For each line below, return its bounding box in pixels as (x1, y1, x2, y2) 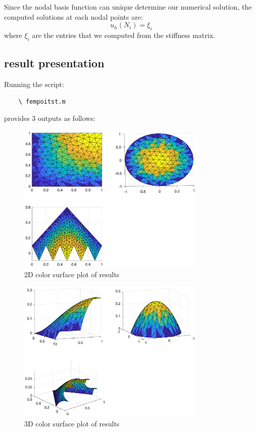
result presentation (4, 55, 105, 71)
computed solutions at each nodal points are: (4, 11, 143, 22)
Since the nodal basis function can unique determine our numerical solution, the (4, 2, 252, 12)
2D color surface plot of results (24, 269, 120, 279)
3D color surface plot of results (24, 418, 120, 428)
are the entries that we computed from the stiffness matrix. (32, 29, 215, 40)
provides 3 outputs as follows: (4, 113, 95, 123)
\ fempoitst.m (18, 98, 66, 105)
